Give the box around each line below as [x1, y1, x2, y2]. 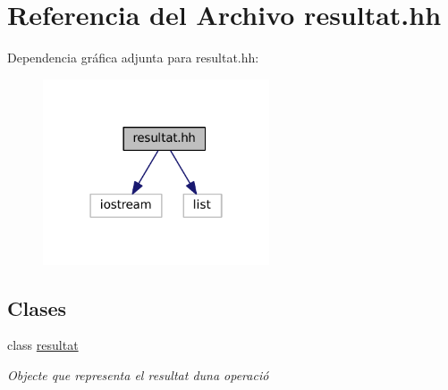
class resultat [7, 336, 79, 354]
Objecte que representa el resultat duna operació [7, 366, 269, 385]
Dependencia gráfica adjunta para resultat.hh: [7, 48, 259, 67]
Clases [7, 294, 67, 321]
